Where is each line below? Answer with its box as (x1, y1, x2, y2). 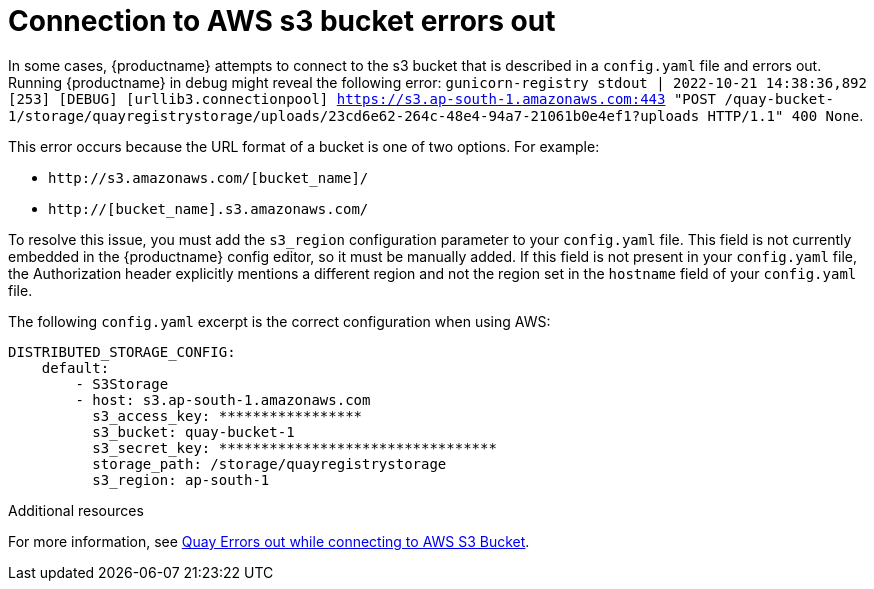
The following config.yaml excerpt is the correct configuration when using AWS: (8, 312, 551, 330)
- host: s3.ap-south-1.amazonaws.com (75, 391, 371, 408)
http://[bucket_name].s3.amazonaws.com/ (48, 200, 369, 217)
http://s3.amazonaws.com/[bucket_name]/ (48, 169, 369, 186)
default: (41, 359, 110, 376)
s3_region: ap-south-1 (92, 471, 270, 488)
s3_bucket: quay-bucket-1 (92, 423, 295, 440)
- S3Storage (75, 375, 169, 392)
